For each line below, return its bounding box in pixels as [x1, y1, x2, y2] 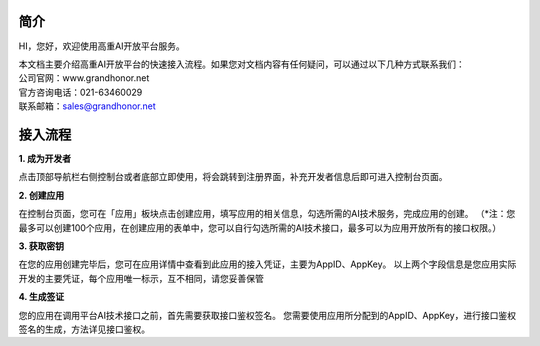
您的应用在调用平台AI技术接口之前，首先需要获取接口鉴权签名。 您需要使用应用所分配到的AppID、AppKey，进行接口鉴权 [18, 309, 517, 321]
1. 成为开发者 [18, 152, 72, 164]
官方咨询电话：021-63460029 [18, 86, 143, 98]
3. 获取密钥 [18, 240, 65, 252]
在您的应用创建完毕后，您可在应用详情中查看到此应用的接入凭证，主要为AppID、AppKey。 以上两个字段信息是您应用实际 [18, 258, 517, 270]
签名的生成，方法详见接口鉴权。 [18, 323, 150, 335]
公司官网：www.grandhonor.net [18, 72, 150, 84]
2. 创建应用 [18, 189, 65, 201]
